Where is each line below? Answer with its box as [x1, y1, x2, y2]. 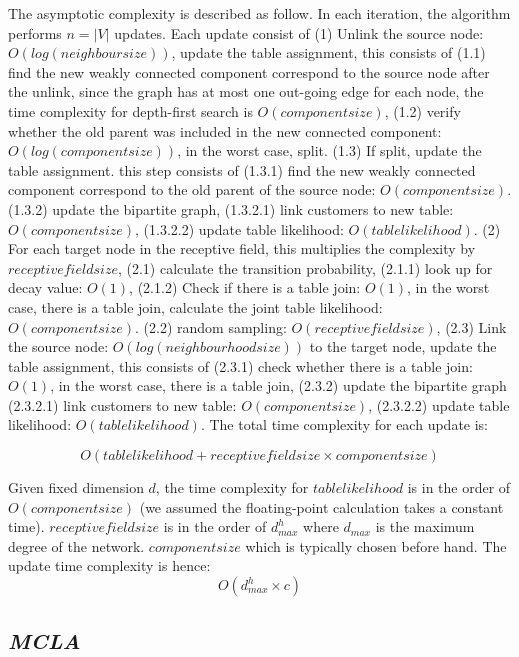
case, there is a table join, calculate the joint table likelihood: [8, 296, 383, 317]
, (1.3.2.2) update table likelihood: [135, 218, 344, 239]
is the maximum [375, 516, 475, 537]
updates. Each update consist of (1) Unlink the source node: [114, 22, 484, 43]
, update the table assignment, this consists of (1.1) [171, 42, 486, 63]
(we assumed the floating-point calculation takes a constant [139, 496, 504, 517]
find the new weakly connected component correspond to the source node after [8, 61, 490, 82]
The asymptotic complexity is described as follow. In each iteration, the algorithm [8, 3, 511, 23]
